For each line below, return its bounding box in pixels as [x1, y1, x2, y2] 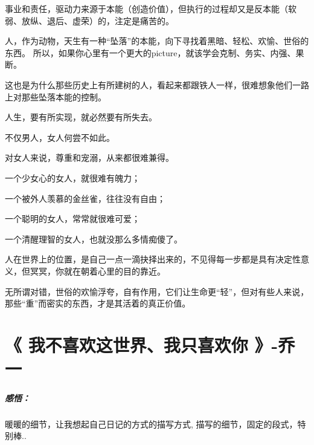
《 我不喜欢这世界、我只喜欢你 [5, 332, 248, 357]
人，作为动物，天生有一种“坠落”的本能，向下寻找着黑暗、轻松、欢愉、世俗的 [5, 34, 309, 47]
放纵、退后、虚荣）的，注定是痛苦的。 [21, 14, 174, 27]
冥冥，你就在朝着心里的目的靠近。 [30, 264, 165, 277]
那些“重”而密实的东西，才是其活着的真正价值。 [5, 297, 191, 310]
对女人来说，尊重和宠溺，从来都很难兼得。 [5, 151, 174, 164]
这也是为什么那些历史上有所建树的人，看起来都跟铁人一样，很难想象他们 [5, 78, 292, 91]
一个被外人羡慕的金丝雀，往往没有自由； [5, 192, 165, 204]
